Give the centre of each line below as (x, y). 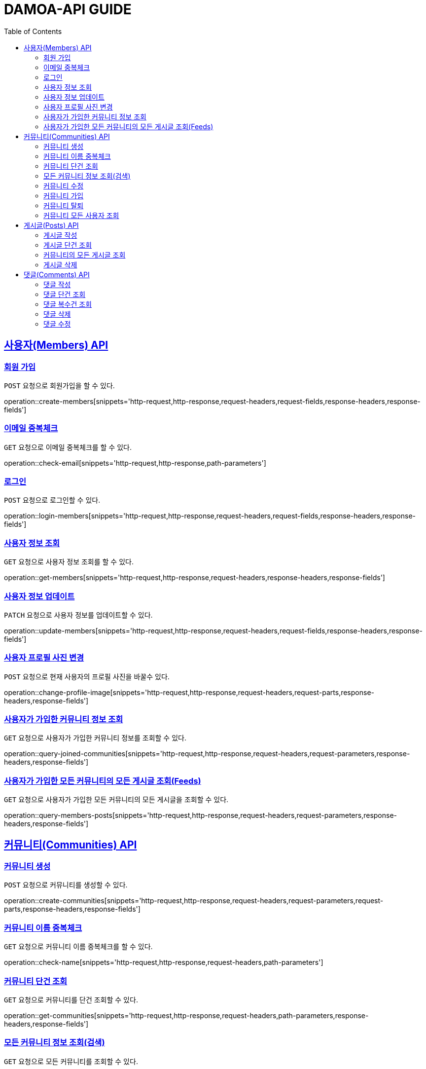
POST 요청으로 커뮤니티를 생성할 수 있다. (66, 885)
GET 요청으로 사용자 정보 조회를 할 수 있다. (69, 562)
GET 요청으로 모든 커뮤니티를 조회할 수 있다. (71, 1061)
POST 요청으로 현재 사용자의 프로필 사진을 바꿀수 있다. (87, 676)
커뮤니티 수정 (64, 185)
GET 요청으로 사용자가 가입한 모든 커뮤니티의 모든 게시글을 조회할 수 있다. (116, 800)
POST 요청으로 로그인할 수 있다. (52, 500)
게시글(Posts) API (51, 225)
